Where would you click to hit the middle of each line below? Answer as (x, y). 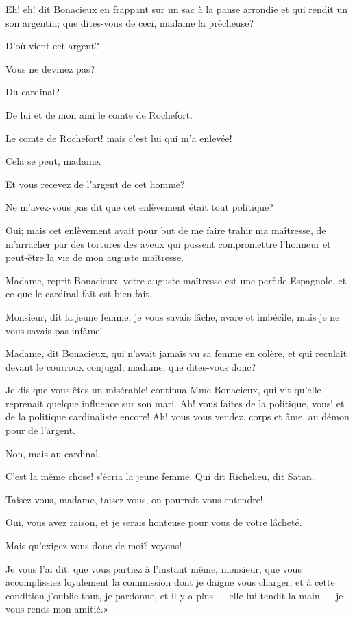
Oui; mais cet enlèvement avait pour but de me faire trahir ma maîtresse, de (166, 230)
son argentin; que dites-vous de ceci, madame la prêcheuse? (130, 22)
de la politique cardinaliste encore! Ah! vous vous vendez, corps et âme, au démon (177, 416)
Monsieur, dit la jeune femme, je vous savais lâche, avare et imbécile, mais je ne (173, 316)
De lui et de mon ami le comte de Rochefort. (99, 114)
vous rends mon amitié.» (57, 609)
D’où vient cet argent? (52, 46)
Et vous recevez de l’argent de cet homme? (95, 184)
